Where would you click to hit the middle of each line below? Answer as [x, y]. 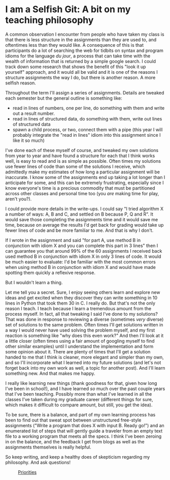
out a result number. [33, 113]
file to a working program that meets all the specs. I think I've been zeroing [83, 436]
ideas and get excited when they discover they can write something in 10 [81, 297]
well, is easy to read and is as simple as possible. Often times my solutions [83, 161]
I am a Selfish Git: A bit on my [68, 9]
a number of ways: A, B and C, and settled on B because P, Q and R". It [79, 214]
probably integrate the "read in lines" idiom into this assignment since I [87, 135]
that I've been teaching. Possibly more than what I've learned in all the [79, 394]
